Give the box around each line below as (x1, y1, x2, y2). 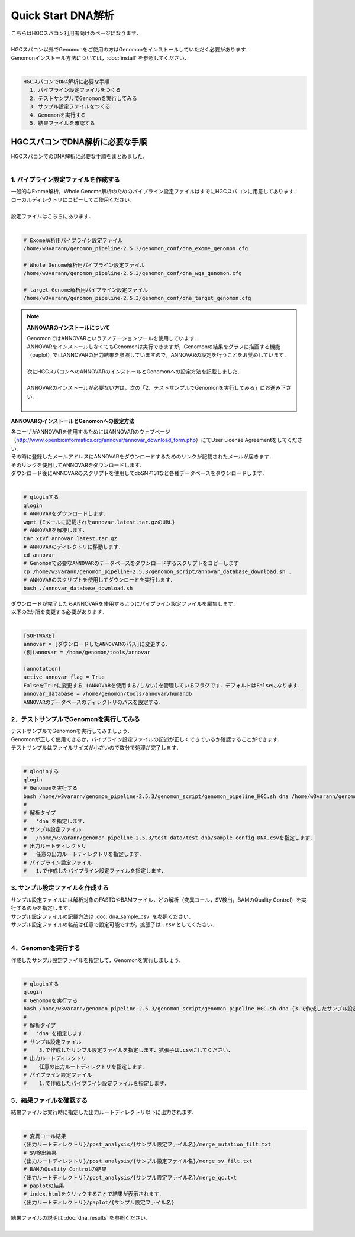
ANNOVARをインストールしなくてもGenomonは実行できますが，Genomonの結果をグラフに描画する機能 (27, 343, 280, 350)
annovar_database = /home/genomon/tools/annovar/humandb (23, 690, 192, 697)
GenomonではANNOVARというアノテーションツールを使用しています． (27, 335, 200, 342)
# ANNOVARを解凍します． (23, 527, 88, 534)
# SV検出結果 (23, 1149, 57, 1156)
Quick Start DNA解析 (11, 9, 115, 22)
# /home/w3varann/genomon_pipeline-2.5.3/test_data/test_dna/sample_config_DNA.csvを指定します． (23, 834, 316, 841)
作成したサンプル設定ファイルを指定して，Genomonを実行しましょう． (11, 956, 185, 964)
